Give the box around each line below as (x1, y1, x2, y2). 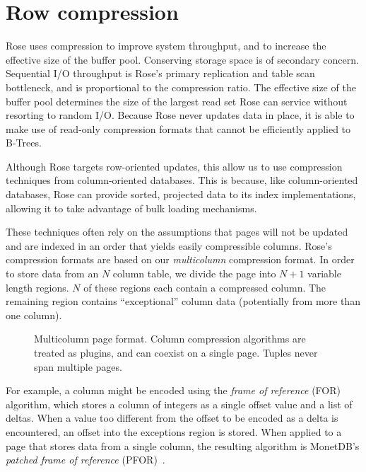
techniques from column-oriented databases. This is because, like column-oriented (6, 173, 358, 188)
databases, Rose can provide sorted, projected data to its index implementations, (6, 187, 356, 202)
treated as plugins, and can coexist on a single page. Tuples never (34, 345, 318, 359)
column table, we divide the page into (112, 266, 276, 281)
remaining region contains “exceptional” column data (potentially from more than (6, 294, 360, 309)
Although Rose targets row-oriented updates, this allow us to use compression (6, 159, 343, 173)
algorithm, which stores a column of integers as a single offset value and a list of (6, 396, 353, 411)
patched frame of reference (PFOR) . (6, 452, 165, 467)
